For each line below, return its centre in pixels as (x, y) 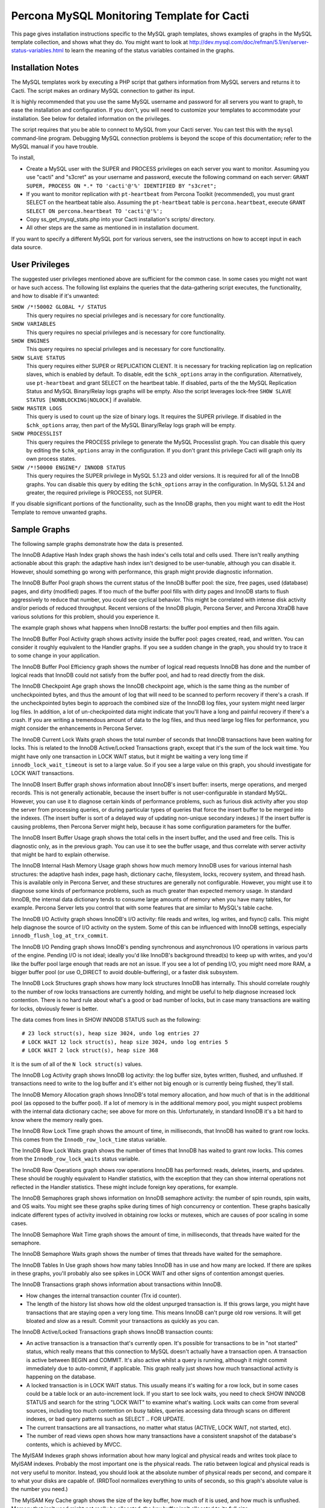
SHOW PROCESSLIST (37, 434)
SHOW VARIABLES (34, 324)
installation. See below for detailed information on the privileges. (91, 118)
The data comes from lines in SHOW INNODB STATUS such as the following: (106, 1019)
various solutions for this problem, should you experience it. (85, 616)
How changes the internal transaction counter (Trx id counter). (104, 1295)
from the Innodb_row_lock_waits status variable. (76, 1159)
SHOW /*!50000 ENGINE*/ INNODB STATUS (68, 467)
